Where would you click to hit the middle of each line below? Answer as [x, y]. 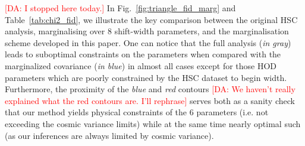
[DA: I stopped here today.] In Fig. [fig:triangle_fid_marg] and [120, 8]
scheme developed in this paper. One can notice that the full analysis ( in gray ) [148, 42]
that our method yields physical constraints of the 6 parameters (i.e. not [137, 112]
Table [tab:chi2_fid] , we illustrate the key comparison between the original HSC [151, 19]
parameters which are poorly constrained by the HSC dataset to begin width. [146, 77]
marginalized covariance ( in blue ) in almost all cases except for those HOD [141, 65]
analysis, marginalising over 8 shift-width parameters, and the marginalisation [147, 31]
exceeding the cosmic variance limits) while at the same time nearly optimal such [153, 123]
